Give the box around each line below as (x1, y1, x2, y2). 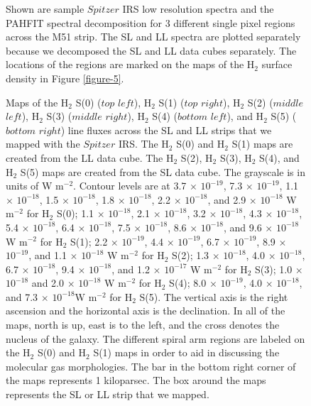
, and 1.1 (28, 248, 67, 263)
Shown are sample (6, 1, 84, 16)
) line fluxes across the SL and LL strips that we (60, 122, 272, 137)
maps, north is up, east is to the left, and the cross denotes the (6, 317, 280, 332)
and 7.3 (6, 289, 38, 304)
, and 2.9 (207, 192, 246, 207)
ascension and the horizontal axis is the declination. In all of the (6, 303, 285, 318)
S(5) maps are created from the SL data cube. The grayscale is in (20, 164, 305, 179)
